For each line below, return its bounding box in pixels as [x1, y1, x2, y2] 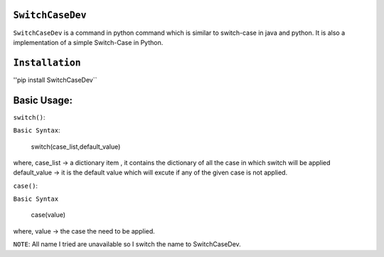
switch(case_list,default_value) [31, 142, 121, 151]
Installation [13, 57, 81, 68]
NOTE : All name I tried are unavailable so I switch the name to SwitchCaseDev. [13, 240, 241, 248]
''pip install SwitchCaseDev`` [13, 75, 97, 84]
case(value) [31, 211, 66, 219]
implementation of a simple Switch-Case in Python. [13, 38, 164, 46]
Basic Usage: [13, 94, 73, 106]
